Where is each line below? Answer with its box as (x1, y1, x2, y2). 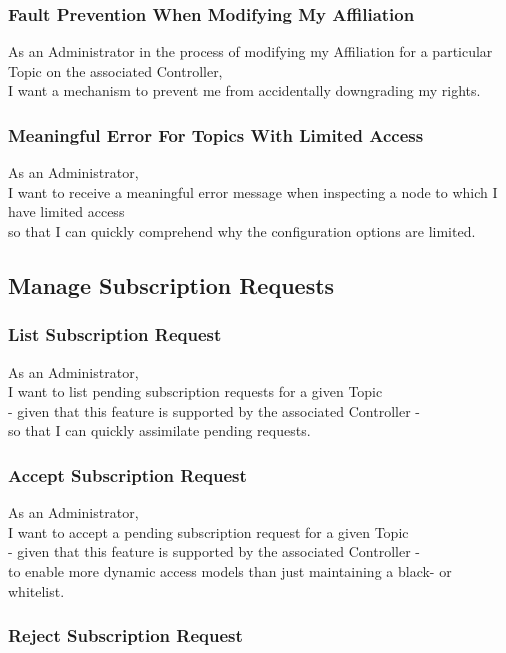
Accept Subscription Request (8, 462, 247, 487)
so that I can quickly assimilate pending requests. (8, 420, 311, 441)
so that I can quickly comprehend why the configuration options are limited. (8, 221, 476, 241)
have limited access (8, 201, 125, 222)
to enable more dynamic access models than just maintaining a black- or (8, 560, 452, 581)
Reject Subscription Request (8, 623, 243, 648)
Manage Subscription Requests (8, 269, 335, 300)
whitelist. (8, 580, 65, 601)
